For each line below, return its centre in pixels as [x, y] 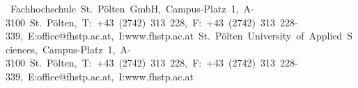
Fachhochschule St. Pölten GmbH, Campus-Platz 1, [124, 8]
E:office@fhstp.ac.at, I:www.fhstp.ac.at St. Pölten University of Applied [185, 36]
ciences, [22, 49]
